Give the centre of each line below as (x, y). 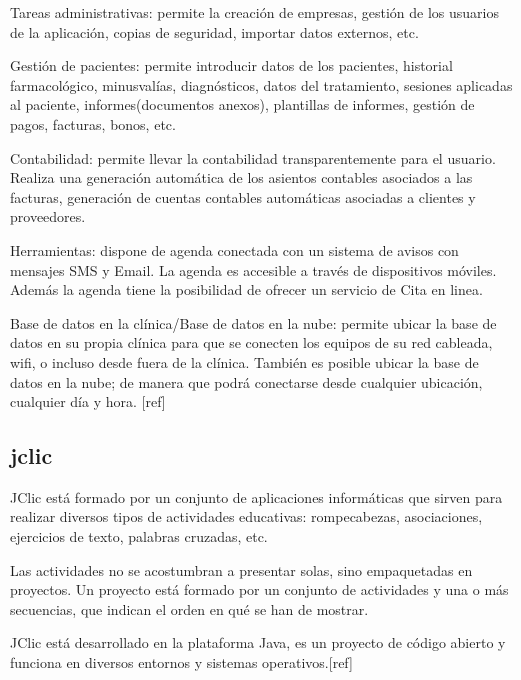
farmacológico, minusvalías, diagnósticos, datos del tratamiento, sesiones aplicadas (261, 84)
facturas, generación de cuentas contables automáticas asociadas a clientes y (243, 196)
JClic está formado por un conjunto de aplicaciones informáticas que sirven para (256, 496)
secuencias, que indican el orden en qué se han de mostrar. (189, 608)
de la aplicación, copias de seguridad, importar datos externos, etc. (214, 31)
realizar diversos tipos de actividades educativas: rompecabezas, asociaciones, (246, 516)
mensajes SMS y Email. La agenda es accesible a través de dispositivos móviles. (253, 269)
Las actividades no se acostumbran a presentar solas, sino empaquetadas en (241, 569)
